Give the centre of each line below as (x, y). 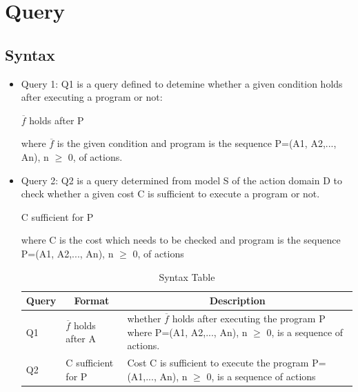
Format (92, 301)
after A (81, 339)
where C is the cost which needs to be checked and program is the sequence (181, 240)
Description (237, 301)
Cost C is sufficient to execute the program (218, 362)
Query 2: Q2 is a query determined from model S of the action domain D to (181, 180)
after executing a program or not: (92, 97)
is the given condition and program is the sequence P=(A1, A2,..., (197, 143)
